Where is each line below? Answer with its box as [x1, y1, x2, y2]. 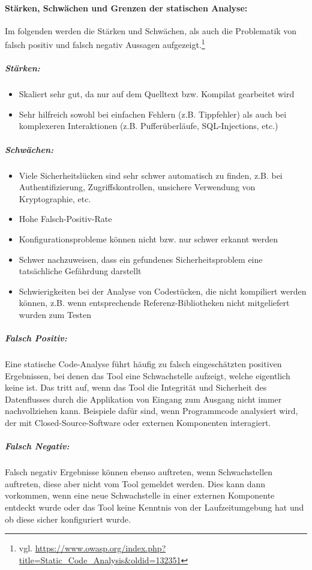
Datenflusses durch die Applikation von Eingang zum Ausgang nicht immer [5, 392, 282, 405]
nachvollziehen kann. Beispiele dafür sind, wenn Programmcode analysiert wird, [5, 404, 298, 417]
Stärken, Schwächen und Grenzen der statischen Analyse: [5, 1, 248, 14]
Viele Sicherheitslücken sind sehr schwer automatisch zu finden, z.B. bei [19, 169, 283, 181]
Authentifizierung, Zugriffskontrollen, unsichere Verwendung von [19, 181, 256, 193]
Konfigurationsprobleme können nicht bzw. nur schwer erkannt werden [19, 232, 278, 245]
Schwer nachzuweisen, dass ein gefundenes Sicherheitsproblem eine [19, 253, 263, 265]
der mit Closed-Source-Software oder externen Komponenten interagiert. [5, 416, 271, 429]
